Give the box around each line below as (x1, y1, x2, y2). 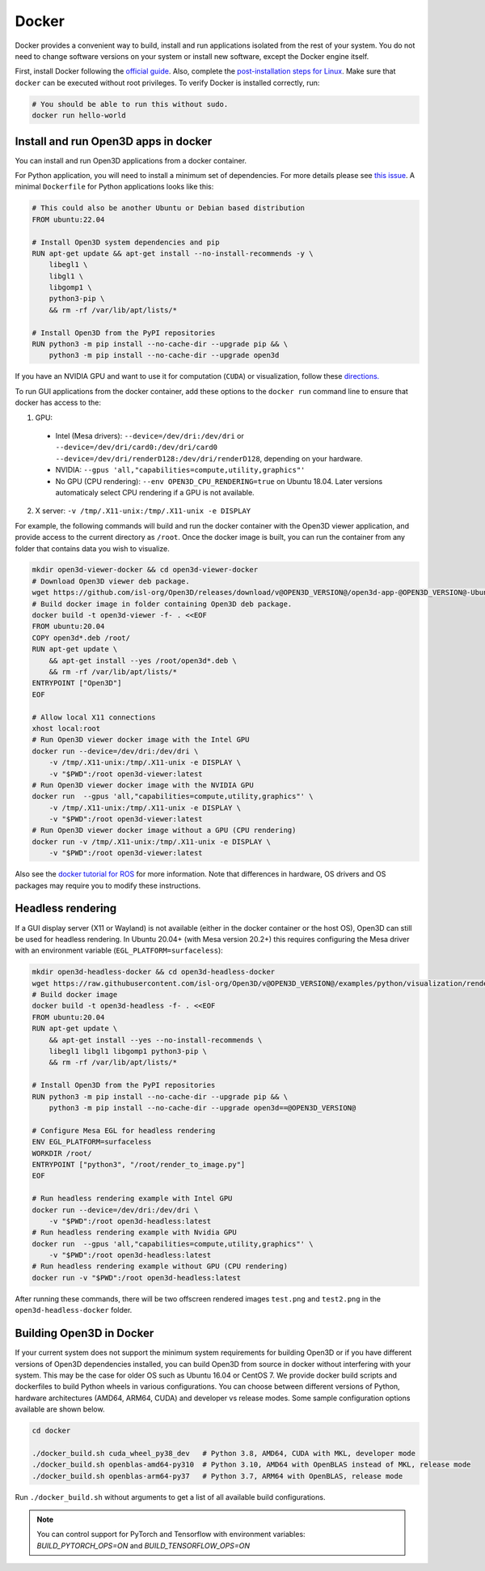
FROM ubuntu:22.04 (32, 214, 105, 224)
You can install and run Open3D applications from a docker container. (15, 155, 247, 165)
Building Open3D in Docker (15, 1327, 154, 1340)
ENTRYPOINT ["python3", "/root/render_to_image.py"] (32, 1160, 246, 1169)
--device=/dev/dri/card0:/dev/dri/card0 (55, 443, 218, 452)
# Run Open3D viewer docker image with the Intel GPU (32, 735, 250, 745)
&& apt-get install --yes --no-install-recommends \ (48, 1035, 263, 1044)
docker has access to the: (15, 397, 101, 408)
